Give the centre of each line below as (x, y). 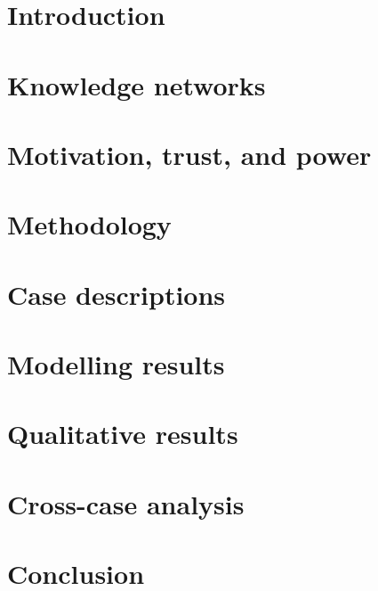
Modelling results (116, 364)
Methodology (89, 224)
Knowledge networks (137, 84)
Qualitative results (123, 434)
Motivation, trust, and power (189, 154)
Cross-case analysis (126, 503)
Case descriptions (117, 294)
